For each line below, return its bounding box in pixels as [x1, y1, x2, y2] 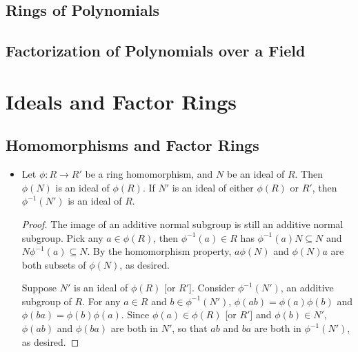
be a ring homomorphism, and [85, 167, 213, 181]
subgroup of [21, 293, 72, 308]
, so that [172, 321, 208, 335]
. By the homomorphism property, [87, 244, 232, 258]
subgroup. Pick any [21, 230, 103, 245]
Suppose [21, 280, 57, 295]
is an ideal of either [172, 180, 254, 194]
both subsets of [21, 257, 86, 271]
